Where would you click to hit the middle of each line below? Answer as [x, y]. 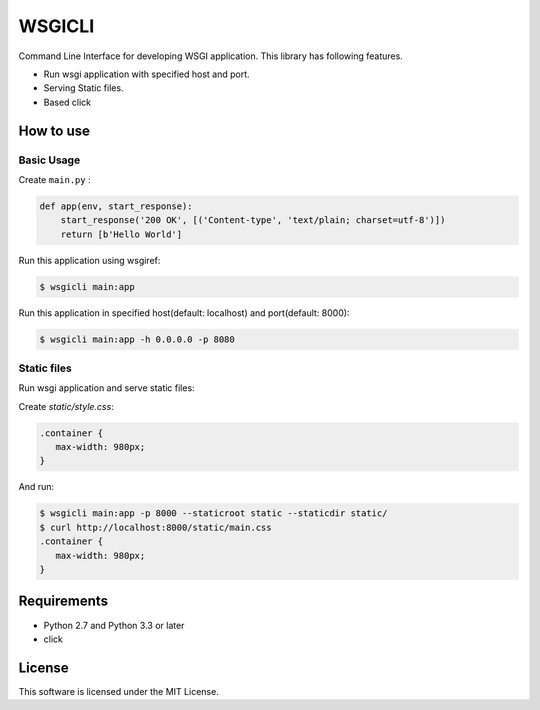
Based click [67, 102]
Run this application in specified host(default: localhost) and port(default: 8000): [184, 312]
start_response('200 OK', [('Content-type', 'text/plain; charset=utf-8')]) [253, 220]
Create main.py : [54, 179]
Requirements [63, 601]
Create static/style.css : [66, 406]
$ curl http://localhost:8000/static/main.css [155, 527]
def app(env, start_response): [116, 206]
